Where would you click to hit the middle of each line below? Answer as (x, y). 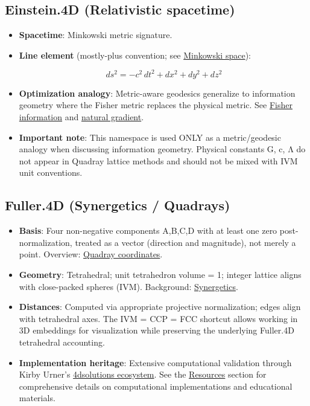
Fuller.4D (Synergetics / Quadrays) (118, 205)
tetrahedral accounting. (62, 342)
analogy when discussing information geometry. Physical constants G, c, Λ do (162, 149)
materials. (37, 398)
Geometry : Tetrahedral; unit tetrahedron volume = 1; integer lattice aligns (160, 275)
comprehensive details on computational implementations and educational (156, 386)
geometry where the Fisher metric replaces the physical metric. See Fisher (156, 105)
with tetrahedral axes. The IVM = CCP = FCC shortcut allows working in (158, 318)
